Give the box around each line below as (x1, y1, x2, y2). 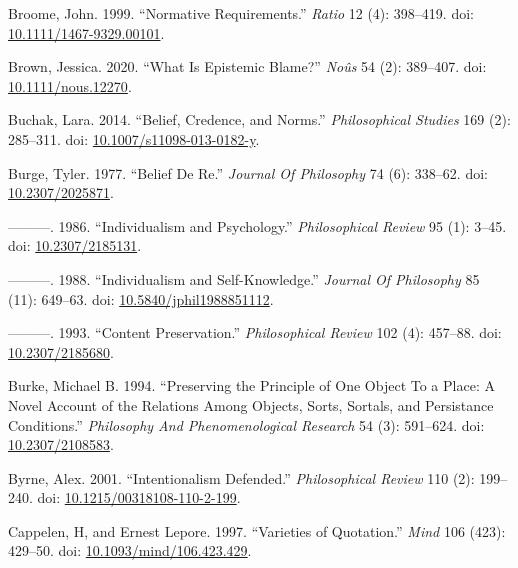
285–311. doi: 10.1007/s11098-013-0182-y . (8, 128, 260, 149)
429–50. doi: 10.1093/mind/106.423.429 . (8, 540, 252, 561)
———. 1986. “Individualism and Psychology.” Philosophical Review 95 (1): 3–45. (8, 215, 507, 236)
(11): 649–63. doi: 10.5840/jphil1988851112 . (8, 288, 274, 309)
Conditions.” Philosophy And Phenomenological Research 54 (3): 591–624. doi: (8, 414, 485, 435)
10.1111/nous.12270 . (8, 75, 132, 96)
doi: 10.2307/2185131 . (8, 235, 142, 256)
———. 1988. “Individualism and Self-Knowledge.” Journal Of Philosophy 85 (8, 268, 480, 289)
